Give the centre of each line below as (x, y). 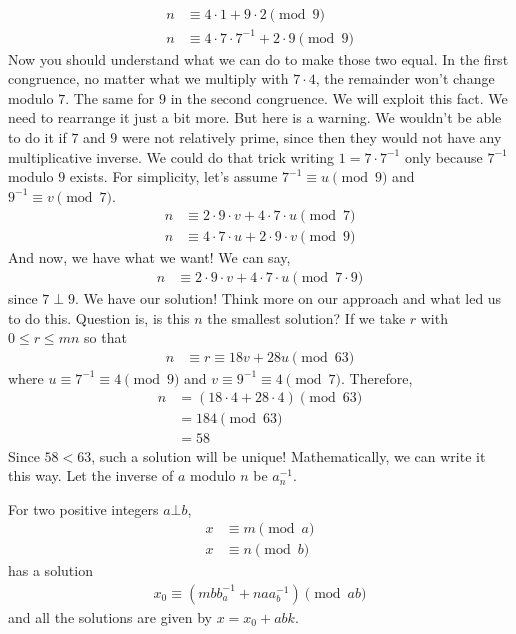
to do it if (37, 136)
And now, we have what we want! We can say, (149, 257)
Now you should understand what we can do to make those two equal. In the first (258, 58)
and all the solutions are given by (110, 616)
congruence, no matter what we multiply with (148, 78)
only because (443, 156)
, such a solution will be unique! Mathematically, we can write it (288, 455)
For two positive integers (83, 508)
